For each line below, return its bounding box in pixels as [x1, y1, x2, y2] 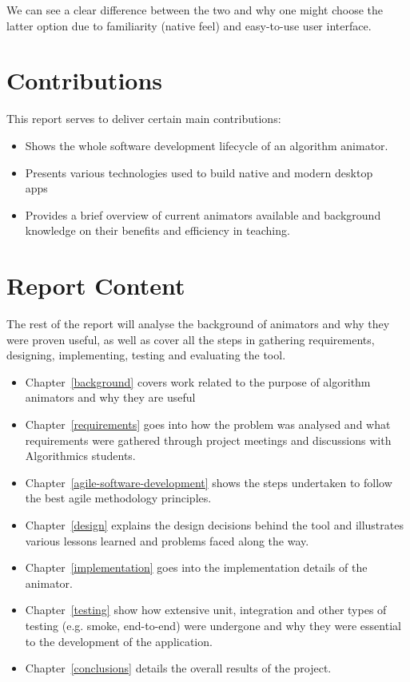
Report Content [6, 269, 185, 302]
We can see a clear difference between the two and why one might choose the [6, 2, 384, 18]
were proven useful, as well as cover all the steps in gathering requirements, [6, 331, 375, 347]
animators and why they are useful [25, 389, 196, 406]
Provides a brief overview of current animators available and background [25, 206, 381, 223]
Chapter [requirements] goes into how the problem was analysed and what [25, 415, 391, 432]
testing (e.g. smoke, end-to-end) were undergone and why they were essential [25, 617, 401, 633]
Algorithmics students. [25, 447, 136, 464]
